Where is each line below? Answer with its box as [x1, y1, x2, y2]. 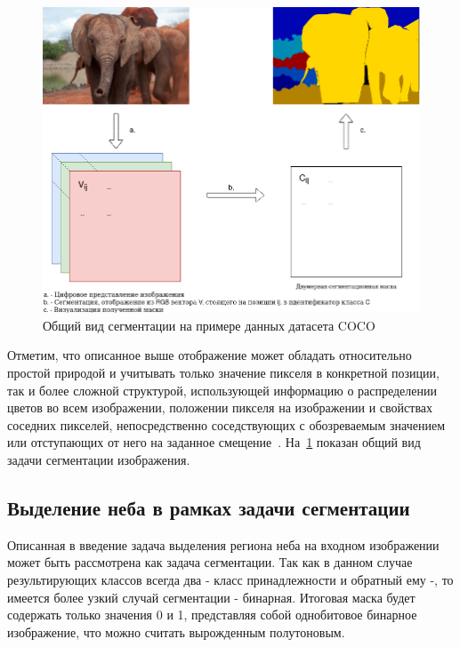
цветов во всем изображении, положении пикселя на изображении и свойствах [7, 398, 433, 417]
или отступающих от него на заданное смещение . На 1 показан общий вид [7, 433, 421, 451]
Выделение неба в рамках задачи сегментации [7, 494, 410, 522]
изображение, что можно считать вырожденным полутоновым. [7, 622, 345, 641]
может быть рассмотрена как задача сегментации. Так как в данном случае [7, 553, 413, 571]
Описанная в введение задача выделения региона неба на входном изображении [7, 535, 440, 554]
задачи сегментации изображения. [7, 451, 190, 469]
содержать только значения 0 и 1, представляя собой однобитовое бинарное [7, 605, 417, 624]
